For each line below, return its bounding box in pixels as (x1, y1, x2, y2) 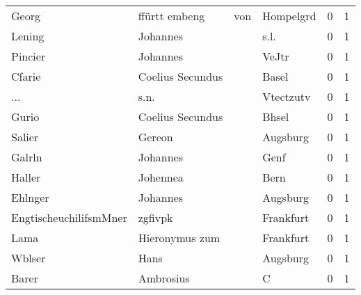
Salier (11, 129, 39, 145)
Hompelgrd (262, 8, 316, 24)
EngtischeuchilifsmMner (11, 209, 127, 225)
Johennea (138, 169, 184, 185)
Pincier (11, 48, 46, 64)
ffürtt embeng (138, 8, 205, 24)
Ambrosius (138, 270, 190, 286)
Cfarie (11, 68, 41, 84)
